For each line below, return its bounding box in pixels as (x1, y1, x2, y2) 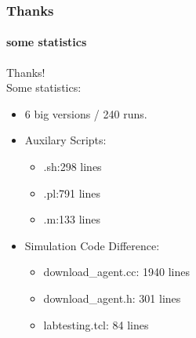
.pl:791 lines (43, 184, 101, 201)
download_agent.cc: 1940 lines (43, 263, 190, 280)
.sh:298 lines (43, 158, 102, 175)
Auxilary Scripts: (24, 132, 107, 148)
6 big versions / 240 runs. (24, 105, 147, 122)
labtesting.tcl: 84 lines (43, 316, 149, 333)
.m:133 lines (43, 211, 101, 227)
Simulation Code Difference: (24, 237, 160, 253)
